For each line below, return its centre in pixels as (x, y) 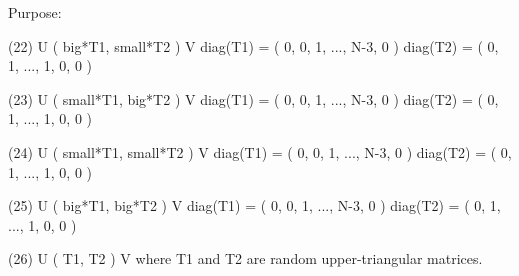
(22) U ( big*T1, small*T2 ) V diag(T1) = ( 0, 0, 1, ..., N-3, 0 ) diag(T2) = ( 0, (253, 45)
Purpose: (35, 12)
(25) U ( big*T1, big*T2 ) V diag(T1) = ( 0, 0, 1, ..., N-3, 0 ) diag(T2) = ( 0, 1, (254, 205)
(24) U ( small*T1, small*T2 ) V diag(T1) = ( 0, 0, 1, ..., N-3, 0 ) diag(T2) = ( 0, (260, 151)
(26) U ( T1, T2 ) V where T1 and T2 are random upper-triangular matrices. (245, 258)
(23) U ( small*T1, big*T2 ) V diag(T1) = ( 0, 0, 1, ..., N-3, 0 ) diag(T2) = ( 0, (253, 98)
